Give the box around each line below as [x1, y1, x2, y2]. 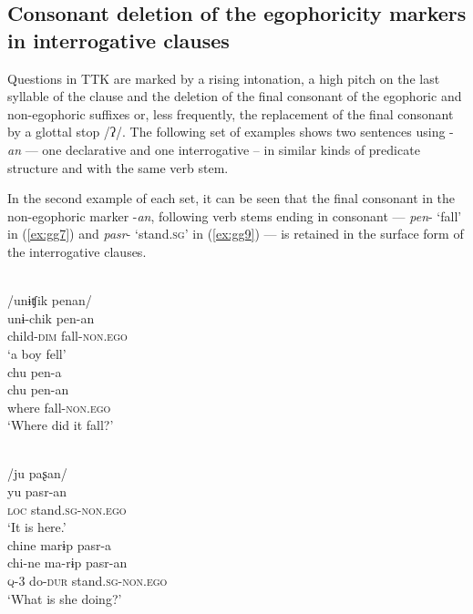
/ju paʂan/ [7, 464, 67, 483]
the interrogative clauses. [7, 241, 147, 261]
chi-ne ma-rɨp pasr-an [7, 553, 128, 572]
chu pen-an [7, 380, 69, 399]
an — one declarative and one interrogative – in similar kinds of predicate [7, 139, 420, 159]
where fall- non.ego [7, 397, 111, 416]
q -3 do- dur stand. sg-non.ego [7, 571, 168, 590]
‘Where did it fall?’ [7, 415, 114, 435]
